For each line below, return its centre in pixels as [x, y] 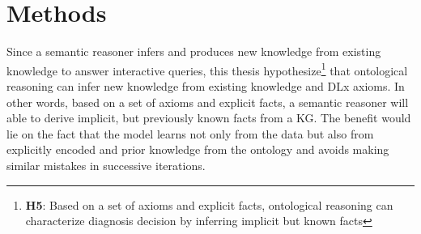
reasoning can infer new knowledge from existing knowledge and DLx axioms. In [206, 85]
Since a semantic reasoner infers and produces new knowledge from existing [194, 51]
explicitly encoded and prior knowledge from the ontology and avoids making [198, 149]
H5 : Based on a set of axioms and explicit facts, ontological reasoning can [209, 204]
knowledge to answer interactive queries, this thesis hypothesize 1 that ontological [207, 69]
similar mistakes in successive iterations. [106, 165]
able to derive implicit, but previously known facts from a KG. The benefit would [209, 118]
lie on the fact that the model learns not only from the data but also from [190, 133]
